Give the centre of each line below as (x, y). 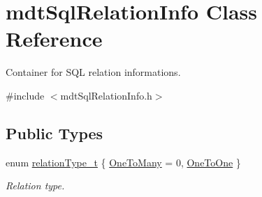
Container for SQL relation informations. (93, 72)
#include (25, 95)
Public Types (54, 133)
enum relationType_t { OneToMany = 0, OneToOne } (123, 162)
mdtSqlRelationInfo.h (106, 95)
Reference (54, 39)
